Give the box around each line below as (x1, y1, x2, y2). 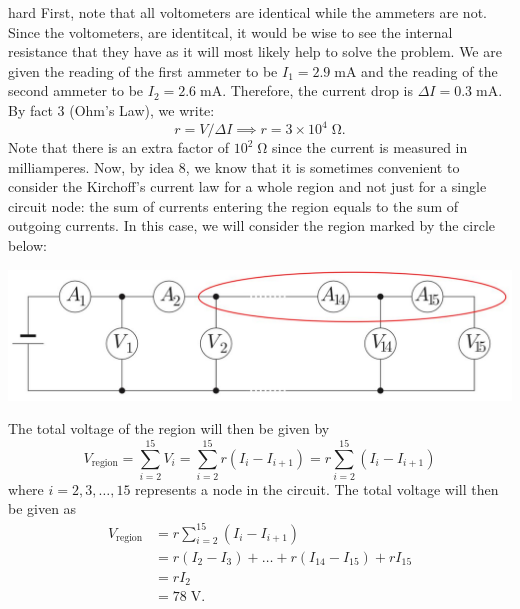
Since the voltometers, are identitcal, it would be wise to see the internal (8, 21, 453, 42)
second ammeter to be (8, 80, 144, 101)
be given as (8, 498, 77, 519)
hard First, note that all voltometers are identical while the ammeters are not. (8, 2, 487, 22)
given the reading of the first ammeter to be (8, 60, 278, 81)
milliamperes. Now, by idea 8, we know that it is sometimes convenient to (8, 156, 460, 177)
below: (8, 235, 47, 256)
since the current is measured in (272, 137, 468, 158)
